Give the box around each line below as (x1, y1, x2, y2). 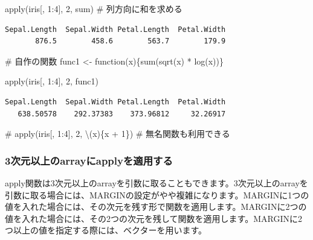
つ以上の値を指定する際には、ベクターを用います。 (5, 224, 207, 236)
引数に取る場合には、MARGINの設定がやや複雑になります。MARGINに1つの (5, 188, 309, 201)
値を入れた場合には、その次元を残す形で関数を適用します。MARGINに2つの (5, 200, 307, 213)
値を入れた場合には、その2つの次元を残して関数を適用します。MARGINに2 (5, 212, 302, 224)
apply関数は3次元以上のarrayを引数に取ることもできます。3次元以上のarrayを (5, 176, 308, 189)
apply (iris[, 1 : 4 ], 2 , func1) (5, 75, 98, 87)
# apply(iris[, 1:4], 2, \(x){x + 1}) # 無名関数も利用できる (5, 127, 230, 140)
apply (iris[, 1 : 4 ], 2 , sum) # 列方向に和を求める (5, 2, 182, 14)
